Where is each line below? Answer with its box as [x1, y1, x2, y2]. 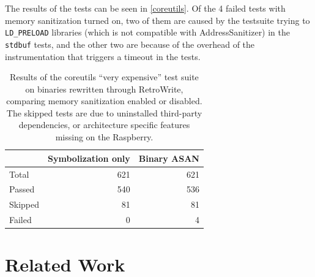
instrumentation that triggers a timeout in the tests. [5, 50, 201, 63]
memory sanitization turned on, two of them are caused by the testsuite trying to [5, 13, 310, 26]
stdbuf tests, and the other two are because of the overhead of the [5, 37, 255, 50]
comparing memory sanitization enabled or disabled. [6, 94, 202, 107]
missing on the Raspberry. [55, 131, 154, 143]
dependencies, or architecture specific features [18, 118, 190, 131]
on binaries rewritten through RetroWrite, [25, 82, 183, 95]
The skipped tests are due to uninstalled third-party [6, 106, 202, 119]
